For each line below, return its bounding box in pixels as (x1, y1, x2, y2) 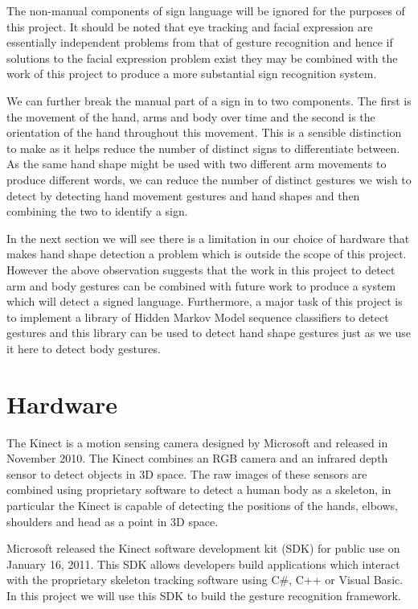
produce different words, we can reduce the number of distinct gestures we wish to (6, 171, 412, 187)
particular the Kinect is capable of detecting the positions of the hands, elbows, (6, 496, 398, 513)
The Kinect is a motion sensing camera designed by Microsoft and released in (6, 434, 388, 451)
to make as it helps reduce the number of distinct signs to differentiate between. (6, 139, 400, 156)
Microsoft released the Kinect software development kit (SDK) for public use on (6, 540, 400, 557)
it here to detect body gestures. (6, 339, 161, 356)
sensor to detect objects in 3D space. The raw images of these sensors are (6, 465, 367, 482)
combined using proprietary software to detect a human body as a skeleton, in (6, 481, 391, 498)
